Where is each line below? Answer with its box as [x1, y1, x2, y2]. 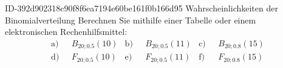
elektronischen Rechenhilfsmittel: [5, 25, 128, 38]
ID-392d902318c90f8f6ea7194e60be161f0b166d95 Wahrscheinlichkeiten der [5, 2, 278, 14]
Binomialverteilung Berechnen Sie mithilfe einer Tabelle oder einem [5, 13, 256, 26]
